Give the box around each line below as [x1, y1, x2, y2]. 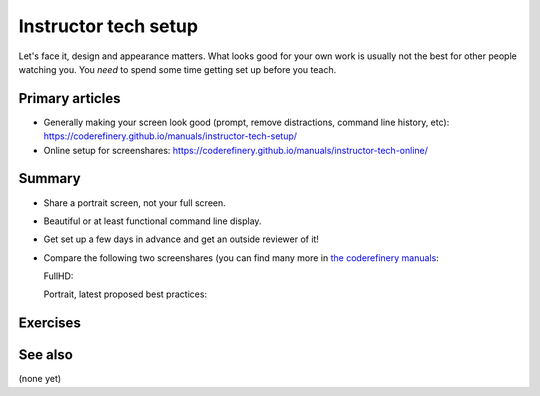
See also [18, 346, 74, 364]
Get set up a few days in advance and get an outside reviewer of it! [43, 233, 320, 245]
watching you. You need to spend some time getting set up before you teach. [18, 63, 337, 75]
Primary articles [18, 90, 121, 107]
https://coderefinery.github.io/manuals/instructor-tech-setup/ [43, 130, 298, 142]
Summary [18, 170, 81, 187]
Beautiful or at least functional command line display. [43, 215, 262, 227]
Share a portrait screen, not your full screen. [43, 196, 227, 209]
